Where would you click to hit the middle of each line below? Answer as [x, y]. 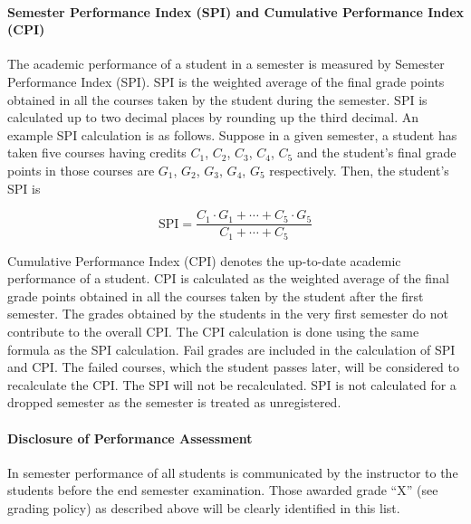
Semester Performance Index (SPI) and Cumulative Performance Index [236, 11]
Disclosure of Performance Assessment [130, 438]
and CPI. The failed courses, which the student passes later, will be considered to [233, 367]
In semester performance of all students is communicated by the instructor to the [233, 472]
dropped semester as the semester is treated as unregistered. [174, 402]
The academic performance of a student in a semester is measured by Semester [226, 64]
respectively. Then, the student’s [359, 170]
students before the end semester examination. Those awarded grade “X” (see [223, 490]
